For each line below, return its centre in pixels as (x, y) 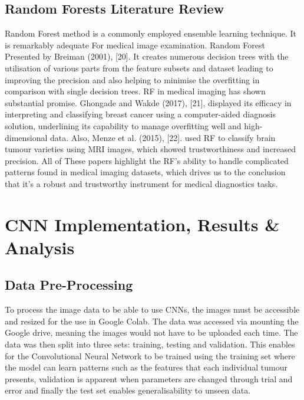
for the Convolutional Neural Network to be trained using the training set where (150, 355)
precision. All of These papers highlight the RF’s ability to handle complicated (147, 160)
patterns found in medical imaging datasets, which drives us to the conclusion (145, 172)
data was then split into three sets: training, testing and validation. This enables (150, 344)
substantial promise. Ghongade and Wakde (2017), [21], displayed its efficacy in (148, 102)
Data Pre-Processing (69, 285)
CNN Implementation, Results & (142, 224)
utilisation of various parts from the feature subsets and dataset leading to (139, 68)
